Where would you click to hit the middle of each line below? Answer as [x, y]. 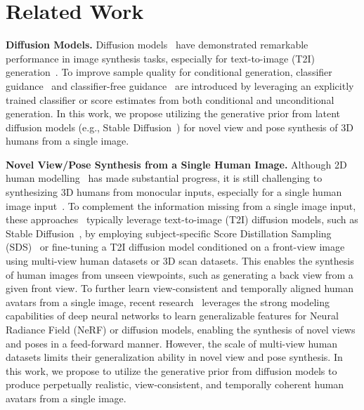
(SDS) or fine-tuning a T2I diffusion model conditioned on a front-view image [175, 247]
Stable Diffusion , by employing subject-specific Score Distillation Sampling [169, 233]
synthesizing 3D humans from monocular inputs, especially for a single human [174, 192]
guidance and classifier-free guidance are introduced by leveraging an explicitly [180, 85]
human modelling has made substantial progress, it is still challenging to [164, 178]
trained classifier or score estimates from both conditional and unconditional [170, 99]
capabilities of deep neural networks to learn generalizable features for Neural [172, 316]
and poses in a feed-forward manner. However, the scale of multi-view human [172, 343]
